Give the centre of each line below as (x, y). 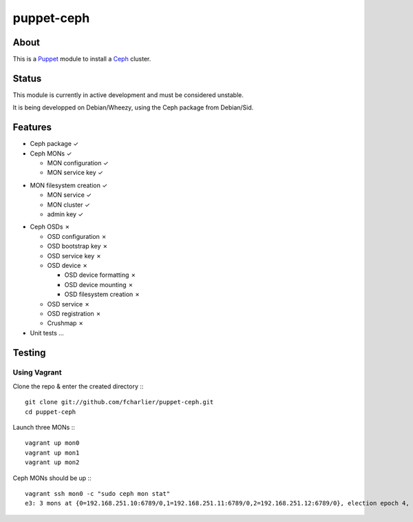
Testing (29, 352)
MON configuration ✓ (78, 163)
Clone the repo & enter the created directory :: (78, 386)
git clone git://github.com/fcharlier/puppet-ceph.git (119, 402)
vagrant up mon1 (52, 452)
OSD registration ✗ (74, 313)
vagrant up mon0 (52, 443)
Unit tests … (47, 333)
